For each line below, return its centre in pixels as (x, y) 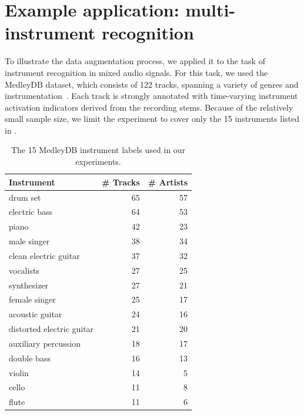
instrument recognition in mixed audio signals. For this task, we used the (136, 72)
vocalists (24, 270)
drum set (25, 197)
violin (19, 372)
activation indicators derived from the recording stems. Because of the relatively (149, 107)
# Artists (168, 182)
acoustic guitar (36, 314)
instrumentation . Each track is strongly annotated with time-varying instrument (151, 96)
